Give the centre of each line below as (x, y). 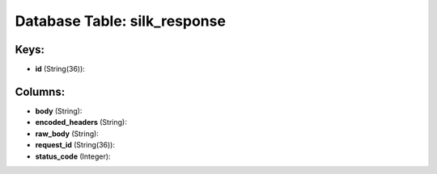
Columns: (40, 91)
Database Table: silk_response (121, 21)
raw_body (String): (67, 134)
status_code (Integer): (73, 156)
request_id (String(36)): (75, 145)
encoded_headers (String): (81, 122)
